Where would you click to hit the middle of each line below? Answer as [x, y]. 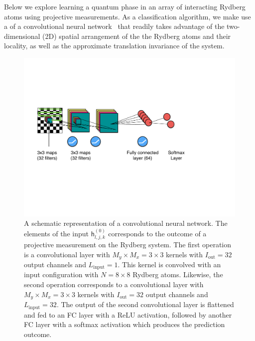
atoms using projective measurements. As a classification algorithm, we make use [127, 16]
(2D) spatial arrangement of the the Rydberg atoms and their [137, 36]
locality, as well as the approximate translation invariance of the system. [114, 46]
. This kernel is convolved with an [169, 264]
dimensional [22, 36]
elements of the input [56, 233]
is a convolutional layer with [67, 254]
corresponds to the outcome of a [157, 233]
